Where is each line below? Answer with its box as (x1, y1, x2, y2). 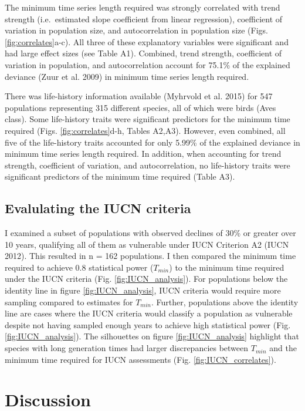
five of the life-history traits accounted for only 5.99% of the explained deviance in (5, 136, 300, 148)
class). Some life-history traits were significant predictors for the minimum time (5, 113, 290, 125)
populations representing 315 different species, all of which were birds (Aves (5, 101, 276, 113)
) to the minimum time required (169, 261, 284, 273)
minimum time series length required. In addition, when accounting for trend (5, 147, 282, 160)
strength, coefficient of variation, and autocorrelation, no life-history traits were (5, 159, 290, 171)
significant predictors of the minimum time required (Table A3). (5, 170, 235, 183)
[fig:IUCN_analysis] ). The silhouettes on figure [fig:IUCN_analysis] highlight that (5, 330, 299, 342)
